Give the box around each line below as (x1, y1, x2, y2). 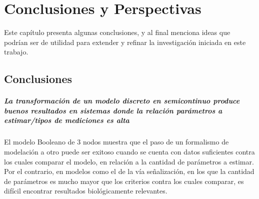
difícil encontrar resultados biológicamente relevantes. (4, 185, 167, 196)
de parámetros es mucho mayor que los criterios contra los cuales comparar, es (4, 175, 244, 186)
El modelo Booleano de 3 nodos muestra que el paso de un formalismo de (4, 136, 229, 147)
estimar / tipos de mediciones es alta (4, 115, 129, 125)
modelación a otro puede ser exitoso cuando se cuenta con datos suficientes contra (4, 146, 255, 157)
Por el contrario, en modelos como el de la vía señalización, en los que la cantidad (4, 166, 254, 176)
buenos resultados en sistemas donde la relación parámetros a (4, 105, 222, 115)
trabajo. (4, 46, 28, 57)
